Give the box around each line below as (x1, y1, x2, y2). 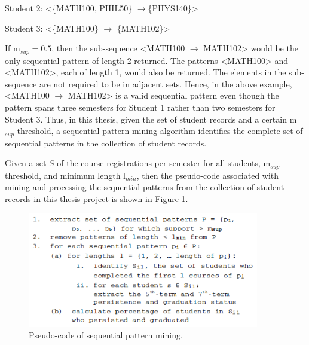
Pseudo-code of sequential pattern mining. (29, 329, 183, 341)
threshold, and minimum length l (5, 169, 126, 181)
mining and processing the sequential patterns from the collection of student (5, 181, 284, 193)
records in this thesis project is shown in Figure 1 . (5, 192, 188, 204)
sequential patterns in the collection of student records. (5, 136, 207, 149)
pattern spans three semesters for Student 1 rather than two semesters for (5, 101, 276, 114)
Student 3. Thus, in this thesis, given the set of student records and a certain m (5, 112, 297, 125)
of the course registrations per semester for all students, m (57, 157, 271, 169)
